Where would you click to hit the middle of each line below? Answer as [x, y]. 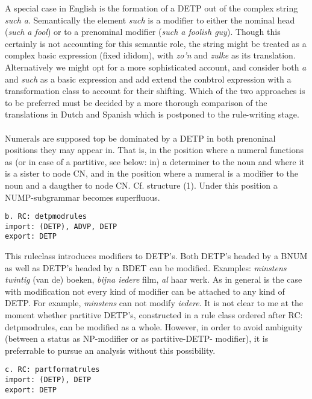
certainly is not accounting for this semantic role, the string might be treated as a [156, 43]
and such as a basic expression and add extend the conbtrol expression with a [148, 79]
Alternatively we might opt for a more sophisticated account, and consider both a [156, 67]
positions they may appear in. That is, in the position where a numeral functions [154, 150]
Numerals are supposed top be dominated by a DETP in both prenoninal [140, 138]
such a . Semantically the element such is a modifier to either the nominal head [150, 20]
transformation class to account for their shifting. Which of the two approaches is [155, 91]
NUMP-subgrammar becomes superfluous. [83, 197]
